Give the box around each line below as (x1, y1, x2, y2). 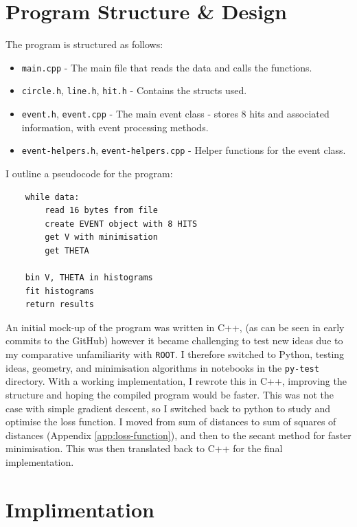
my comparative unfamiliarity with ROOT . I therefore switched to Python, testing (5, 347, 345, 361)
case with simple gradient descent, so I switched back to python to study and (5, 401, 330, 415)
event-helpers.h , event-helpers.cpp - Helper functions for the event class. (21, 143, 346, 157)
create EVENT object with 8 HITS (45, 218, 198, 229)
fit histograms (25, 286, 94, 296)
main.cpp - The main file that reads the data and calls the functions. (21, 60, 312, 74)
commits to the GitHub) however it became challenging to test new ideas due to (5, 333, 343, 348)
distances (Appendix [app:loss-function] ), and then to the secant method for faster (5, 427, 352, 442)
